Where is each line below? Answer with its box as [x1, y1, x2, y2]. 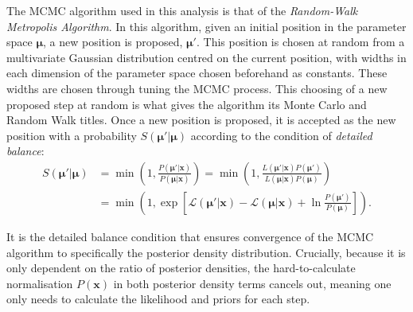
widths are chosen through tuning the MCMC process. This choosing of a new [6, 80, 388, 96]
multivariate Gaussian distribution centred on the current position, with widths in [6, 49, 407, 65]
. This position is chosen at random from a [196, 33, 405, 50]
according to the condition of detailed [190, 127, 372, 143]
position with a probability [6, 127, 137, 143]
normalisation [6, 275, 73, 291]
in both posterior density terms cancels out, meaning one [113, 275, 392, 291]
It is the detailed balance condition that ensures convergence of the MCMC [6, 228, 374, 244]
